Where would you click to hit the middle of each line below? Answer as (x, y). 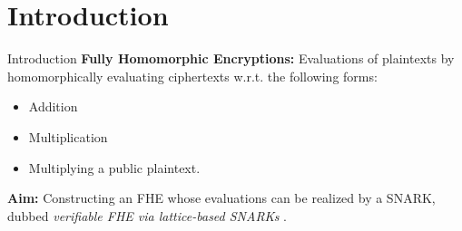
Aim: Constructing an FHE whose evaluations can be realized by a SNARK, (221, 198)
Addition (53, 106)
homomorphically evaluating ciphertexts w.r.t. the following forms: (192, 76)
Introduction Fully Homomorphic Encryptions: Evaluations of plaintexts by (231, 58)
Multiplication (68, 136)
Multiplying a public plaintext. (114, 167)
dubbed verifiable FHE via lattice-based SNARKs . (147, 215)
